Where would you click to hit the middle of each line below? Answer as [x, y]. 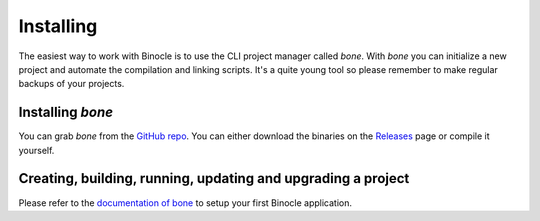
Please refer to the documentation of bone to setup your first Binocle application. [185, 202]
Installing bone [66, 112]
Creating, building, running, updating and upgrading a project [214, 178]
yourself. [36, 150]
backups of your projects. [71, 84]
